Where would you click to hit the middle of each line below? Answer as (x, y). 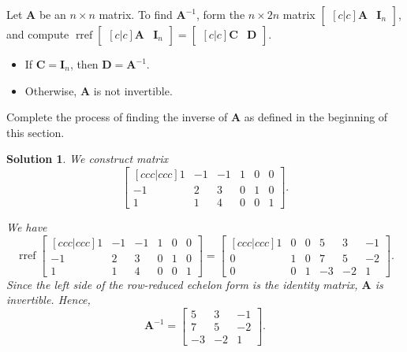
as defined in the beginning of (316, 117)
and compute (38, 34)
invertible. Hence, (49, 300)
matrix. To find (136, 14)
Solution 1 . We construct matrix (88, 159)
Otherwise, (51, 90)
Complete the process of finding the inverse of (117, 117)
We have (27, 227)
